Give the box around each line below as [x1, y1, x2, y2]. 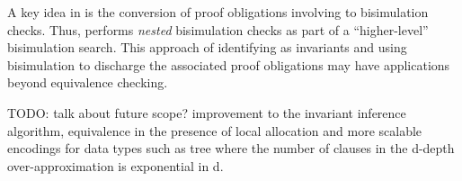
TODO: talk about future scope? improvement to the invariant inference [7, 103, 406, 122]
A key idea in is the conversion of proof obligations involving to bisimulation [7, 3, 429, 21]
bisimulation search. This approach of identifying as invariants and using [7, 38, 407, 57]
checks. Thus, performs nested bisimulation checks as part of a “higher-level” [7, 20, 429, 39]
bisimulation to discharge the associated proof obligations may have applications [7, 55, 450, 74]
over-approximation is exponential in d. [7, 156, 224, 175]
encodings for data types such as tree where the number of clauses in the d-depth [7, 139, 455, 158]
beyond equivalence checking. [7, 73, 168, 92]
